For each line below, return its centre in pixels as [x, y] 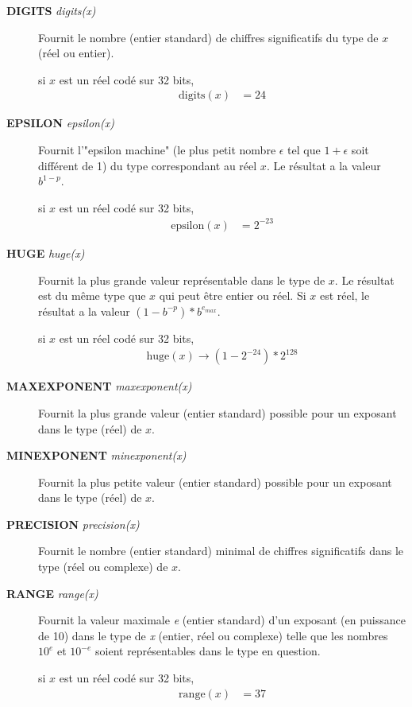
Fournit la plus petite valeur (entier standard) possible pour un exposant [215, 482]
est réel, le [345, 295]
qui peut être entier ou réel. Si [233, 295]
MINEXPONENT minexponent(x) [96, 455]
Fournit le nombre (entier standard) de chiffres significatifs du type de [208, 37]
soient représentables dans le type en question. [208, 651]
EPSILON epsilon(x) [60, 123]
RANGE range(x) [52, 593]
